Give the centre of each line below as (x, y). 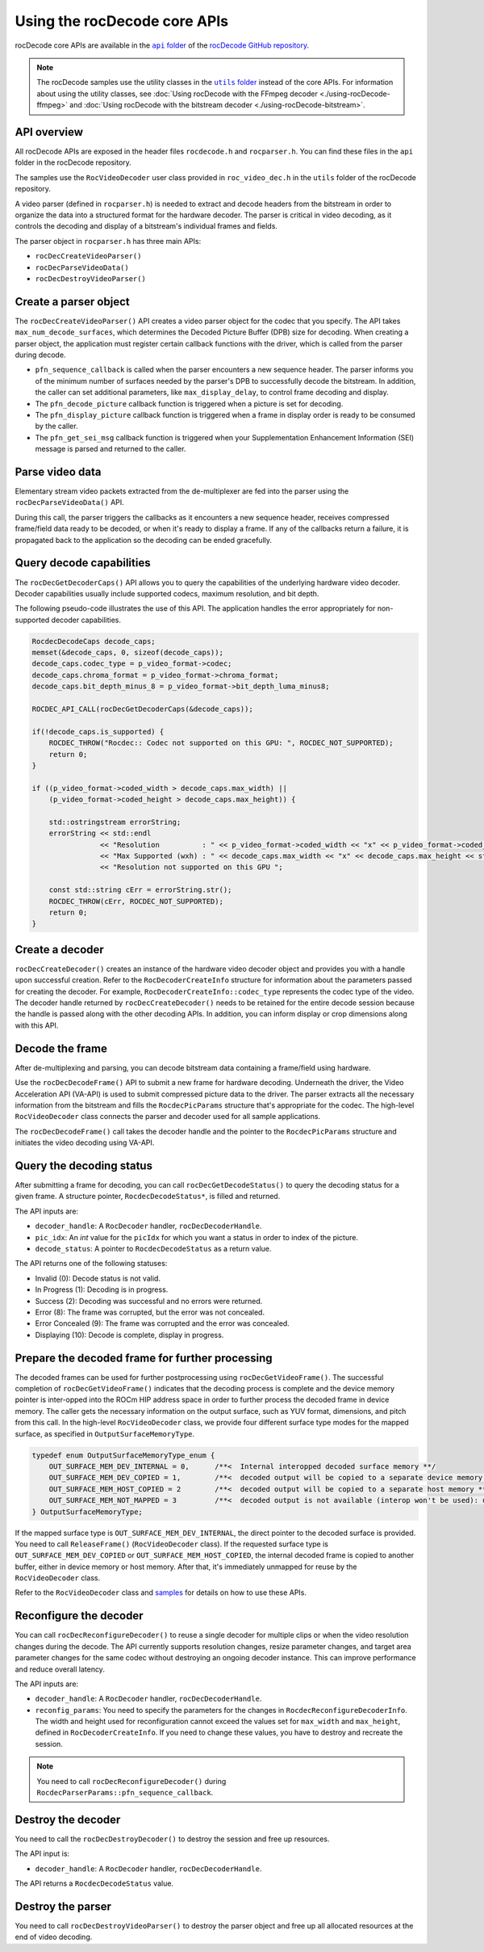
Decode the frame (61, 1048)
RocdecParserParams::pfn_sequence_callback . (125, 1793)
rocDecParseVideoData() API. (69, 503)
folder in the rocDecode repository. (73, 162)
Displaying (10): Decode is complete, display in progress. (129, 1335)
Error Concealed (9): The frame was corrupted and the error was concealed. (162, 1323)
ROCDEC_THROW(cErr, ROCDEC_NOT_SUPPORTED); (136, 901)
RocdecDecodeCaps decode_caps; (94, 641)
